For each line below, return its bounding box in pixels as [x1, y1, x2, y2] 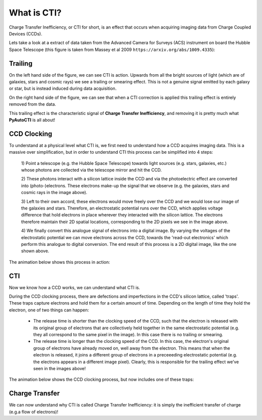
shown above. [21, 248, 49, 254]
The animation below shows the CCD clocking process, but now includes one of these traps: [9, 376, 194, 383]
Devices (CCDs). [9, 31, 42, 36]
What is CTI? [9, 7, 62, 18]
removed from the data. [9, 101, 56, 107]
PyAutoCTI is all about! [9, 117, 55, 123]
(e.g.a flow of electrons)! [9, 409, 58, 415]
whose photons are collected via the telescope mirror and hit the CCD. [21, 167, 162, 173]
